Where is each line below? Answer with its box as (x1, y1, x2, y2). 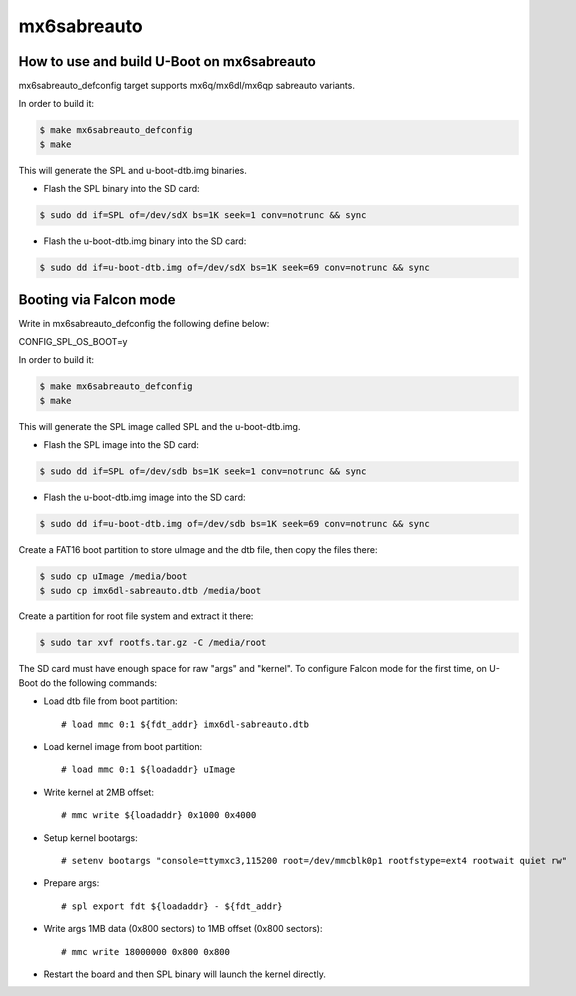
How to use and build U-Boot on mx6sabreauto (18, 53, 317, 70)
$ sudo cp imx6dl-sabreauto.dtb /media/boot (39, 585, 262, 596)
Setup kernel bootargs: (43, 831, 139, 844)
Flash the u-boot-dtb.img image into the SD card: (43, 491, 246, 504)
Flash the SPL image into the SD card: (43, 439, 200, 451)
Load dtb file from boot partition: (43, 695, 179, 707)
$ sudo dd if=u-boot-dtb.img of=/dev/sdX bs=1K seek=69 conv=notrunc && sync (39, 262, 430, 274)
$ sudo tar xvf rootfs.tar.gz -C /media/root (39, 637, 267, 649)
